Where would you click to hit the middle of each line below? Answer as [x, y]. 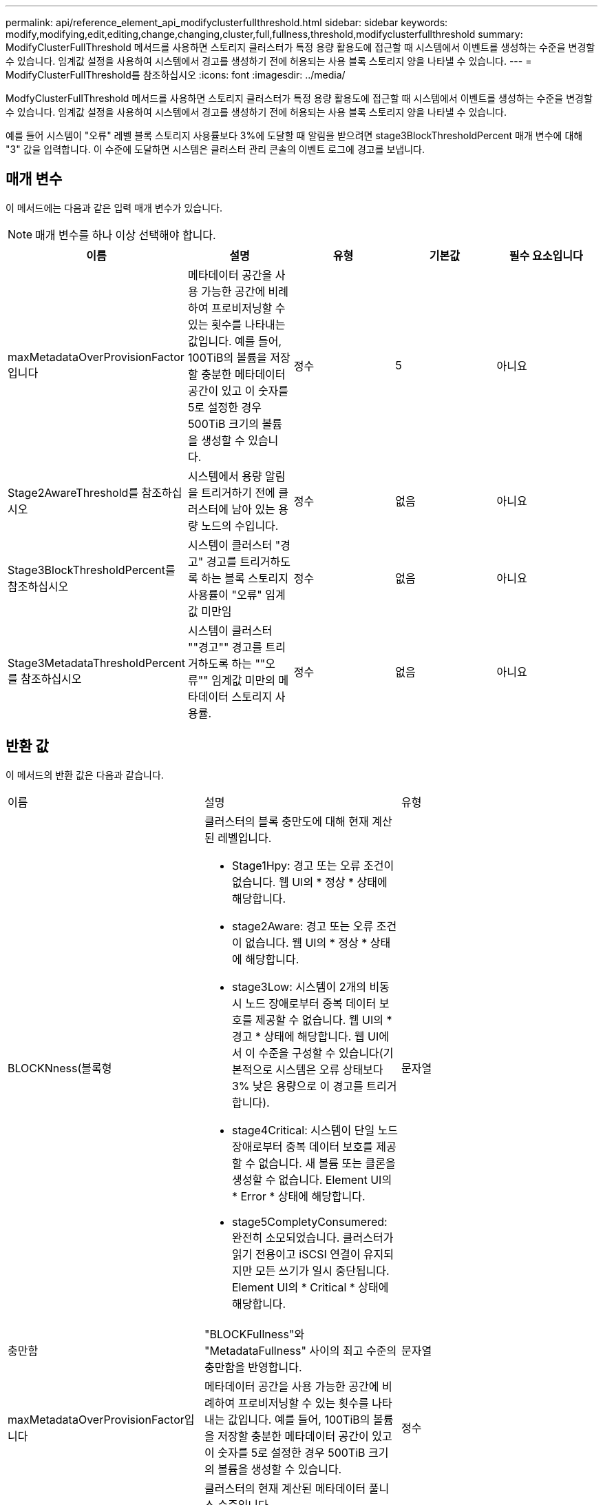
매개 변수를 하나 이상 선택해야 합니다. [126, 235]
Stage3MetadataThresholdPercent [97, 663]
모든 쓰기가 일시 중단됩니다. [322, 1270]
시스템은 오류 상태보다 [329, 1069]
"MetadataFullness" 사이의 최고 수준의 [300, 1350]
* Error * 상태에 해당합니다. [298, 1196]
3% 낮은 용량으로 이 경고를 [297, 1086]
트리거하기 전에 [238, 492]
